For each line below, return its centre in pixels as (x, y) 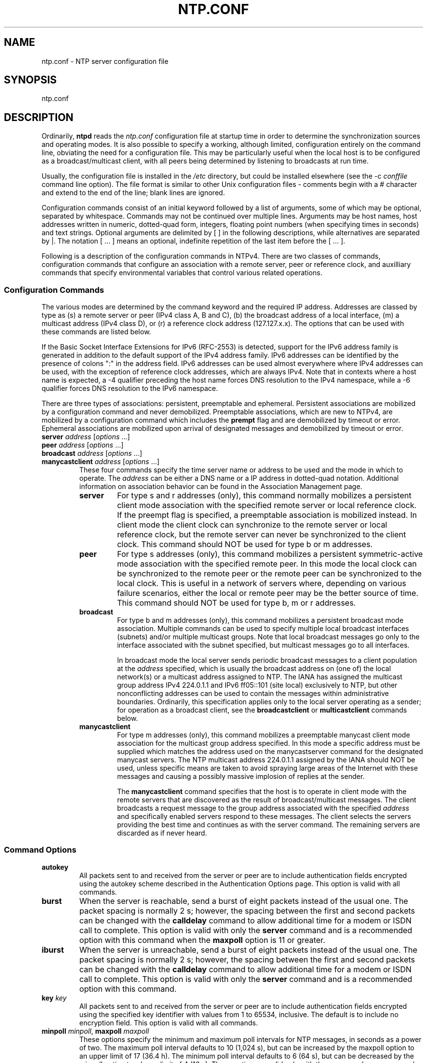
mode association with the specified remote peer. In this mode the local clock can (267, 564)
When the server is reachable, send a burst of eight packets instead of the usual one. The (244, 901)
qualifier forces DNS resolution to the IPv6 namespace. (130, 388)
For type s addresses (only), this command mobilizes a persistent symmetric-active (270, 554)
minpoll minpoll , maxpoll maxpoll (95, 1031)
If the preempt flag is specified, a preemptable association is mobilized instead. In (267, 515)
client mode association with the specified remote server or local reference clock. (267, 505)
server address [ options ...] (86, 437)
